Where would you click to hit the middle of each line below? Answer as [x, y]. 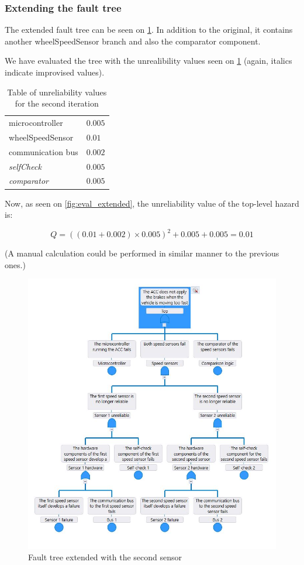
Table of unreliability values [57, 92]
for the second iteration [57, 103]
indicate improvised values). [55, 72]
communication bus [44, 151]
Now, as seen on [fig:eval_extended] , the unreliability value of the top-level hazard [152, 203]
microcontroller [36, 123]
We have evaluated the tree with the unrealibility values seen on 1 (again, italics [148, 61]
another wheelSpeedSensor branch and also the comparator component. [133, 41]
